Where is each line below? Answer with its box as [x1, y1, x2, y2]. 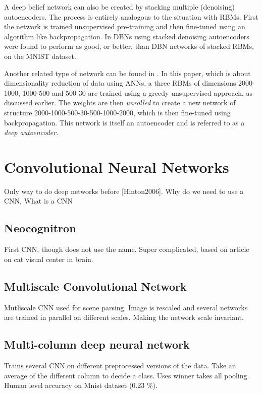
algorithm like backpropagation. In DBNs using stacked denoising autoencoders [4, 31, 249, 41]
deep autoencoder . [4, 127, 59, 138]
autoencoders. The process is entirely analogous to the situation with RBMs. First [4, 11, 258, 22]
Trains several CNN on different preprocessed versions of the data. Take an [4, 360, 236, 371]
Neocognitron [4, 220, 76, 236]
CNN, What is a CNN [4, 195, 73, 206]
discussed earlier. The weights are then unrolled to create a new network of [4, 97, 236, 108]
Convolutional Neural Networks [4, 156, 229, 177]
